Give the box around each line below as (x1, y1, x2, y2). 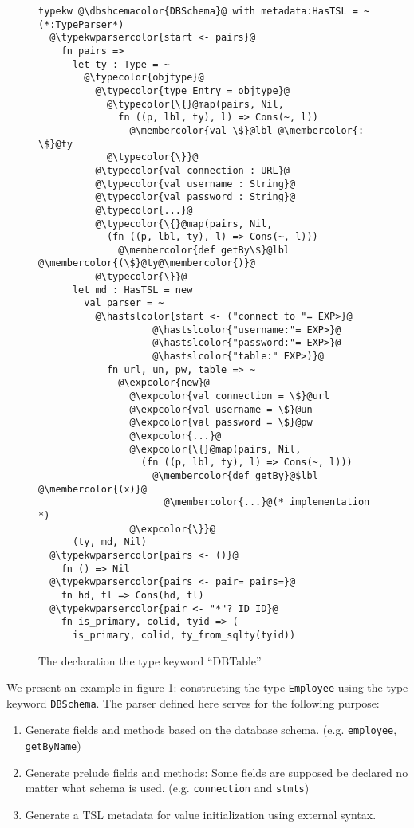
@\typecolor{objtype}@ (84, 72, 204, 84)
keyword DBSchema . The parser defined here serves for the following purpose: (6, 694, 380, 711)
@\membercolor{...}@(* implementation (164, 496, 370, 508)
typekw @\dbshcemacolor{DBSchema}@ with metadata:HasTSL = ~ (38, 6, 370, 17)
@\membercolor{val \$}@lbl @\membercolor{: (129, 124, 365, 136)
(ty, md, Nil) (72, 536, 148, 548)
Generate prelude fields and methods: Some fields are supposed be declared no (25, 763, 408, 780)
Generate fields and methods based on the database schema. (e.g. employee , (25, 721, 397, 738)
